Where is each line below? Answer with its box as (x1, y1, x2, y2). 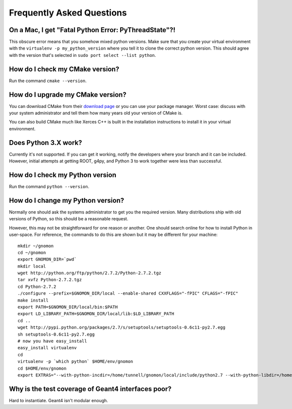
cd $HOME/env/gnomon (18, 365, 67, 371)
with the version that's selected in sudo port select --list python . (9, 52, 156, 58)
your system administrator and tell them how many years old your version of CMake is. (9, 110, 182, 116)
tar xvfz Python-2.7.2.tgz (18, 277, 82, 283)
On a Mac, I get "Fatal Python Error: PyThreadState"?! (9, 26, 176, 34)
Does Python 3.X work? (9, 139, 82, 147)
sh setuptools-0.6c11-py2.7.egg (18, 331, 95, 337)
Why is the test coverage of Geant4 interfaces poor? (9, 385, 172, 393)
